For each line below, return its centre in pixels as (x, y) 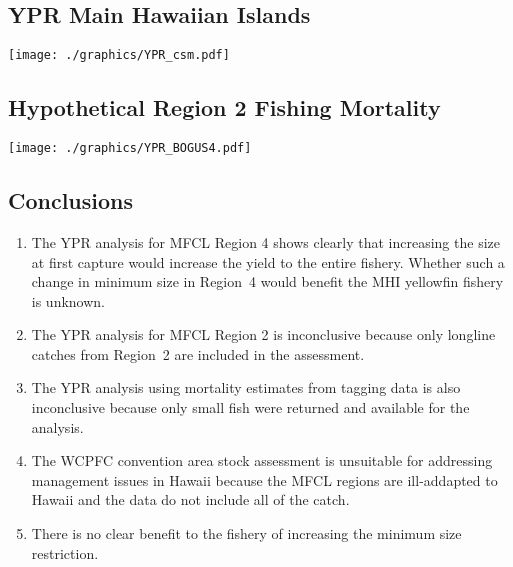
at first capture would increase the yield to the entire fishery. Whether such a (268, 261)
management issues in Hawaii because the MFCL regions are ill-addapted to (264, 479)
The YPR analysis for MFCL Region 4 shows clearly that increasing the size (265, 241)
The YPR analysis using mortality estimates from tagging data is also (246, 387)
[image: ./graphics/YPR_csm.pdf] (119, 55)
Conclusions (71, 200)
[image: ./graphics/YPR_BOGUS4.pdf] (130, 148)
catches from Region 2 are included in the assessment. (198, 353)
